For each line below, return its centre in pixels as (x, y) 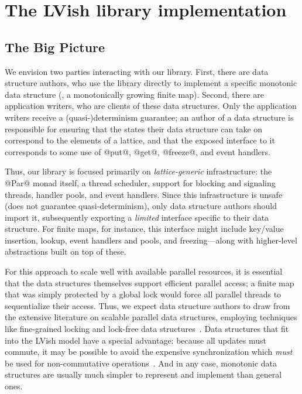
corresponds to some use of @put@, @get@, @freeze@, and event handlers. (138, 151)
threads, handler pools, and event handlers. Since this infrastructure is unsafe (144, 194)
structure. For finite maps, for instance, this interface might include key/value (144, 229)
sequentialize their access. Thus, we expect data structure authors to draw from (147, 305)
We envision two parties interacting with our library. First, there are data (137, 71)
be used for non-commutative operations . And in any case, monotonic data (141, 363)
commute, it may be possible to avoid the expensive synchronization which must (149, 352)
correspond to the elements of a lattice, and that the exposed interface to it (140, 140)
